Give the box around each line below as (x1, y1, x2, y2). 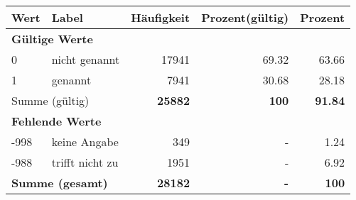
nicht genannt (51, 51, 120, 67)
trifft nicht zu (51, 154, 119, 170)
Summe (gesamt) (11, 174, 108, 191)
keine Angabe (51, 133, 119, 150)
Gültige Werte (11, 30, 93, 47)
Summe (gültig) (11, 92, 90, 109)
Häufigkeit (131, 9, 190, 26)
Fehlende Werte (11, 113, 102, 129)
